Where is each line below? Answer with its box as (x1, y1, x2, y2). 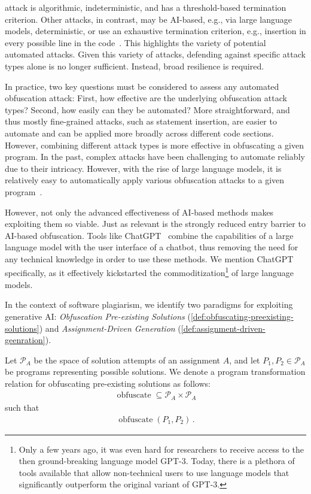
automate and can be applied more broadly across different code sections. (5, 126, 274, 139)
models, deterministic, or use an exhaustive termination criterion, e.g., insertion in (5, 25, 306, 37)
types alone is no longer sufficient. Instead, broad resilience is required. (5, 59, 264, 72)
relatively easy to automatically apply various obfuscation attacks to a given (5, 174, 285, 186)
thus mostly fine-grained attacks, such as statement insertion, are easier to (5, 115, 277, 128)
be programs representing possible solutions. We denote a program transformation (5, 365, 306, 378)
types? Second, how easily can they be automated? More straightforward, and (5, 103, 290, 116)
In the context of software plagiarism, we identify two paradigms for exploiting (5, 298, 293, 311)
